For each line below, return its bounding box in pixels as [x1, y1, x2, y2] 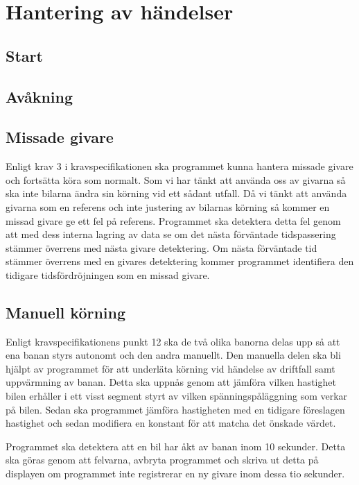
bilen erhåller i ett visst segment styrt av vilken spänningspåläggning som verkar [6, 389, 348, 403]
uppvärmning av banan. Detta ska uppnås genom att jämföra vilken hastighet [6, 375, 336, 389]
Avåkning [6, 85, 73, 107]
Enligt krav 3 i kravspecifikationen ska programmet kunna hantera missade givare [6, 159, 353, 173]
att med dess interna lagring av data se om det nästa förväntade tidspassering [6, 227, 336, 241]
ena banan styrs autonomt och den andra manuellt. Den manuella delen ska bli [6, 348, 341, 362]
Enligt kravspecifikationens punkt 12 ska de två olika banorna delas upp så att [6, 334, 340, 348]
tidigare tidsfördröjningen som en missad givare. [6, 267, 210, 282]
